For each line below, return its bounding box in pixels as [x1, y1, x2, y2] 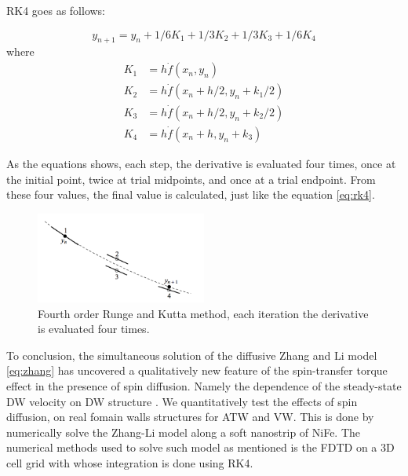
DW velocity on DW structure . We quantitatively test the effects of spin [6, 393, 358, 409]
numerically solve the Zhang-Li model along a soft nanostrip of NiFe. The [6, 423, 361, 440]
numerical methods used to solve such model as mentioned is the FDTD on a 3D [6, 439, 395, 456]
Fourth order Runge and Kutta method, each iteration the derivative [38, 305, 369, 321]
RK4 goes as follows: [6, 2, 106, 18]
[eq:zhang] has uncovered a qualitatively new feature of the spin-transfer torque [6, 362, 388, 379]
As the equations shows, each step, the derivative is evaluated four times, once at [6, 155, 396, 171]
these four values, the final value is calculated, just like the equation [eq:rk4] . [6, 186, 375, 203]
